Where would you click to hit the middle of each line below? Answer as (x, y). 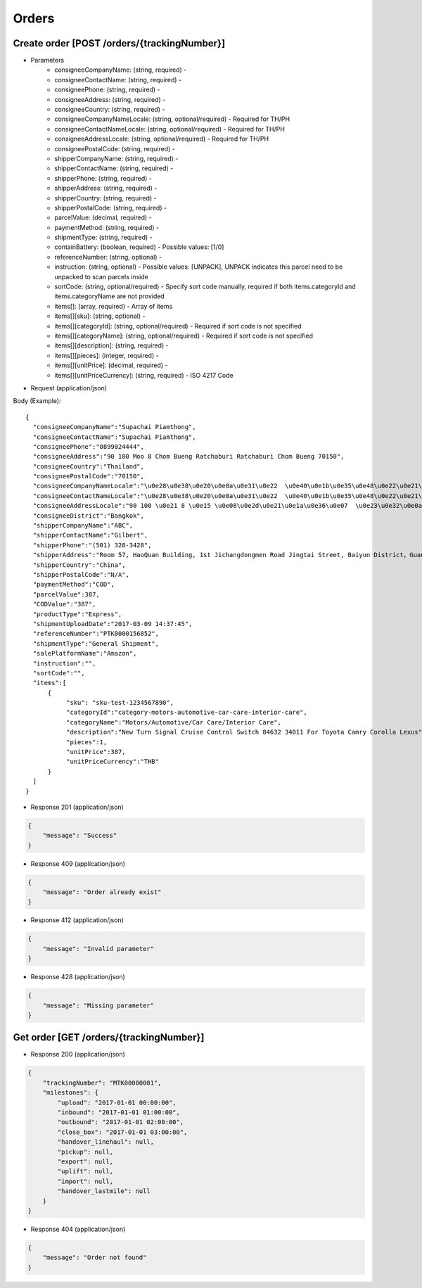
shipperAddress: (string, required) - (106, 188)
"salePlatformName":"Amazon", (85, 653)
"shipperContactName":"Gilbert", (90, 535)
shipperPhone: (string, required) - (103, 178)
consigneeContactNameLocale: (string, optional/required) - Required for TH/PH (170, 129)
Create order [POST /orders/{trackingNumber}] (119, 43)
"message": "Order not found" (95, 1258)
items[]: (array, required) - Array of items (114, 306)
